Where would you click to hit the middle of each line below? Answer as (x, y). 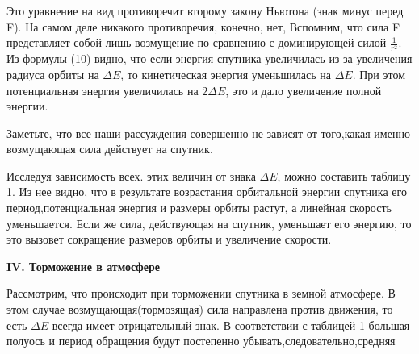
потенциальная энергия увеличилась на (103, 90)
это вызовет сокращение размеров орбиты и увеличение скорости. (169, 239)
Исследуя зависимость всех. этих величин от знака (131, 175)
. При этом (379, 74)
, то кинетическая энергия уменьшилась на (226, 74)
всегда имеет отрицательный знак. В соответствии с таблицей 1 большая (231, 325)
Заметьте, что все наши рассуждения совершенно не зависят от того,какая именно (208, 133)
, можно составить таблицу (344, 175)
